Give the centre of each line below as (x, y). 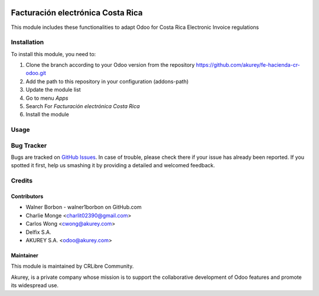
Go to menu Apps (47, 98)
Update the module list (53, 90)
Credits (22, 181)
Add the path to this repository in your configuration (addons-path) (107, 81)
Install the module (47, 115)
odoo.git (36, 73)
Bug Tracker (29, 145)
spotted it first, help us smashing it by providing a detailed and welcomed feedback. (113, 165)
